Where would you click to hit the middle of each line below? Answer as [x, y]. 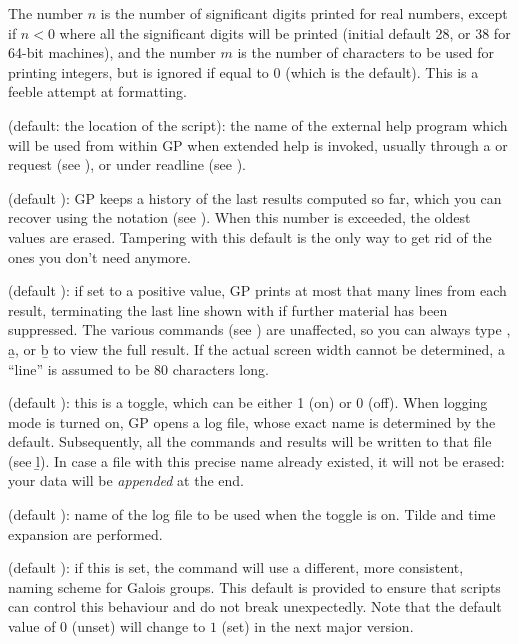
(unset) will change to [138, 626]
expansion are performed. [85, 533]
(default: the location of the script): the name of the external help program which [258, 124]
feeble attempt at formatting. [97, 91]
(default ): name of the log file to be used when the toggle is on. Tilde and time [252, 514]
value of [32, 626]
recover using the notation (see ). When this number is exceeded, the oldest [239, 217]
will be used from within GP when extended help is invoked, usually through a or [258, 144]
